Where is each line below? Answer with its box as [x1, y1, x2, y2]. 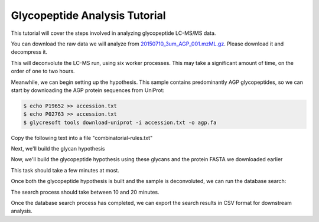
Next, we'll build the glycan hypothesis [11, 145, 105, 152]
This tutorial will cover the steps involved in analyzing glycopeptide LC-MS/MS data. [11, 30, 216, 37]
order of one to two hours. [11, 68, 75, 75]
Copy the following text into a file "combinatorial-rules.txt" [11, 134, 153, 141]
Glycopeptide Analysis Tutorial [11, 9, 166, 22]
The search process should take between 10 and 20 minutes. [11, 188, 159, 195]
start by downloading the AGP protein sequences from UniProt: [11, 86, 165, 94]
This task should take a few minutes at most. [11, 166, 119, 174]
